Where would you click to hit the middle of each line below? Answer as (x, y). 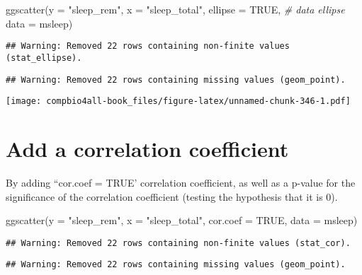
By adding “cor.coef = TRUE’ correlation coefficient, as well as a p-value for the (181, 182)
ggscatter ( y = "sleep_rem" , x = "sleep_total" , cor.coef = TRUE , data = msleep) (182, 220)
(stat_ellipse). (44, 58)
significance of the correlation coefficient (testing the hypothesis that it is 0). (172, 196)
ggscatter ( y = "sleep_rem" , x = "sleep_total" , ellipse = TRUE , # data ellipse (175, 9)
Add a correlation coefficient (147, 148)
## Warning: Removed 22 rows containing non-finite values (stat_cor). (178, 243)
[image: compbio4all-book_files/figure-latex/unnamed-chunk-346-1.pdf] (178, 101)
